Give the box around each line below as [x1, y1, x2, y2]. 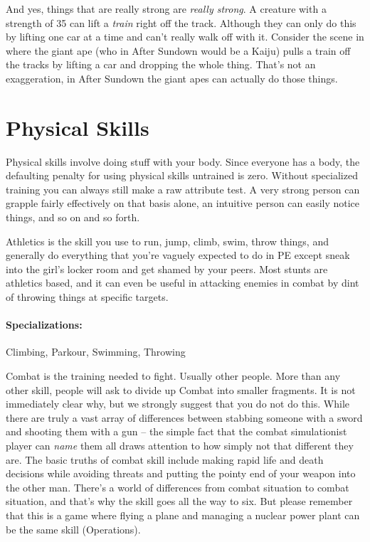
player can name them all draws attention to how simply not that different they [6, 437, 354, 452]
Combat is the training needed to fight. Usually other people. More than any [6, 368, 341, 383]
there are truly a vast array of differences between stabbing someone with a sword [6, 410, 363, 425]
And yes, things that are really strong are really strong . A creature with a [6, 1, 327, 16]
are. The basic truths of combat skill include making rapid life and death [6, 452, 324, 467]
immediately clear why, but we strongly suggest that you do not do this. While [6, 396, 349, 411]
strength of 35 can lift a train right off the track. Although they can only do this [6, 15, 356, 30]
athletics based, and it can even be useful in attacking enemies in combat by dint [6, 275, 359, 290]
